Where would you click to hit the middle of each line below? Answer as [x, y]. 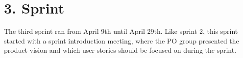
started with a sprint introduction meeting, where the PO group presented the [121, 40]
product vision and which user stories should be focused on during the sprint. [120, 50]
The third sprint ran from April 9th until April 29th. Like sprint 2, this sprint [121, 31]
